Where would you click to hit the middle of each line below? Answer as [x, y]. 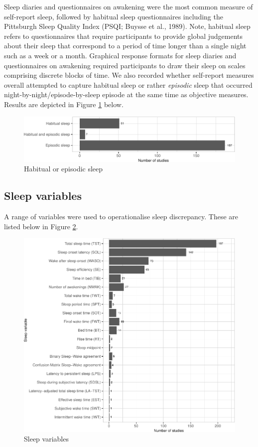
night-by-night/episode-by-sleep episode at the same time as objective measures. [126, 94]
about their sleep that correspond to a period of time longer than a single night [125, 46]
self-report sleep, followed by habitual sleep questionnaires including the [114, 16]
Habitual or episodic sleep [64, 169]
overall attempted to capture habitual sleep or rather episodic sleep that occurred [128, 84]
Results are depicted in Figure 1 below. [64, 104]
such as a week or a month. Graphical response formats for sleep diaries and [120, 55]
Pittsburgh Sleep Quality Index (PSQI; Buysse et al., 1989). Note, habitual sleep [127, 26]
